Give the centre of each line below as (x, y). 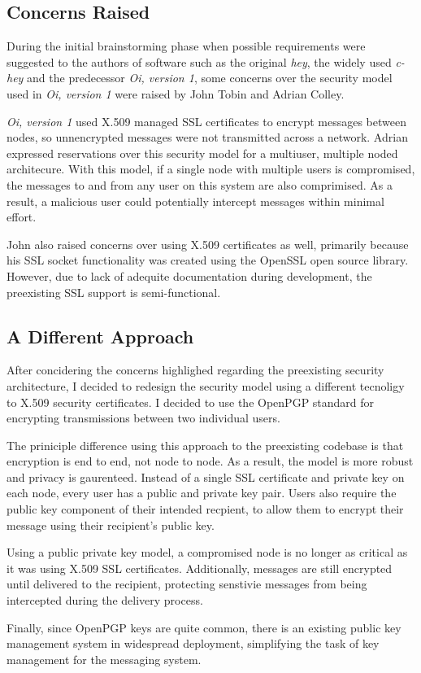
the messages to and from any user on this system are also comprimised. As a (200, 184)
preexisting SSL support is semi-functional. (114, 292)
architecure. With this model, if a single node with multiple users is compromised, (211, 169)
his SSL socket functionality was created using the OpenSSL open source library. (208, 260)
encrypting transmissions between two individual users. (143, 418)
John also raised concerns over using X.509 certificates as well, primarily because (208, 244)
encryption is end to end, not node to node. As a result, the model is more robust (210, 461)
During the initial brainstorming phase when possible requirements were (186, 46)
